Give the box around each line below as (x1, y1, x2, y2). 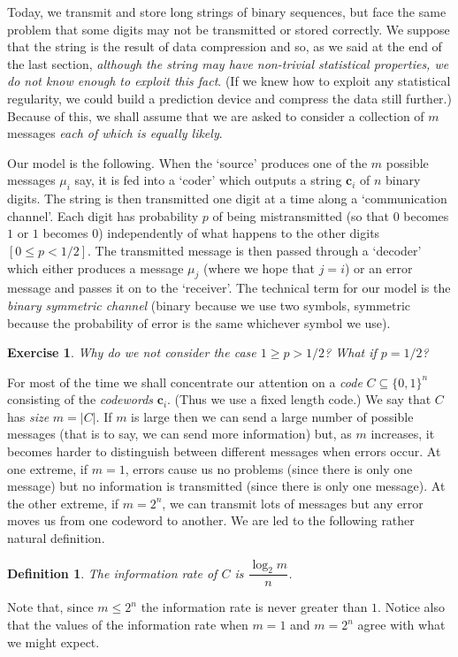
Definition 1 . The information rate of (7, 563, 218, 582)
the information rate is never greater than (141, 598, 368, 616)
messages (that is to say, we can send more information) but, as (7, 424, 352, 443)
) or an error (344, 258, 413, 277)
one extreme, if (7, 459, 88, 477)
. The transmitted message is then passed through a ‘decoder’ (88, 241, 422, 259)
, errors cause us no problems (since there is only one (125, 459, 413, 477)
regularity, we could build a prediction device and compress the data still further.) (7, 88, 452, 107)
